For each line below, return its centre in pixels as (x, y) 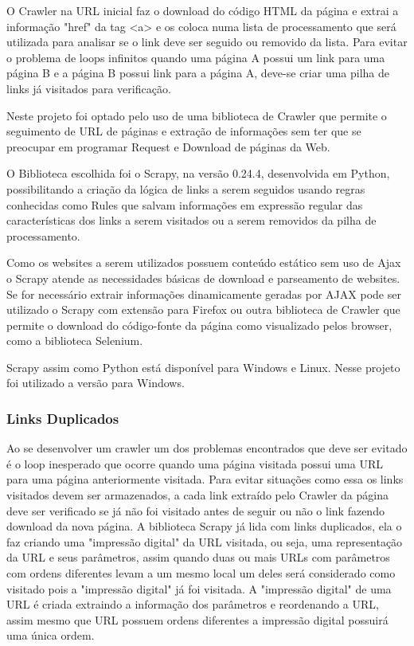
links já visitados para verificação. (89, 88)
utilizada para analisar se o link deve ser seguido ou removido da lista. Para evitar (207, 42)
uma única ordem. (51, 635)
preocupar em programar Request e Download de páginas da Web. (168, 146)
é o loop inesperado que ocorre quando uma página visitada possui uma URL (195, 463)
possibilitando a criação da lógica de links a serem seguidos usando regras (186, 188)
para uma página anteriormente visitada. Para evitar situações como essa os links (205, 479)
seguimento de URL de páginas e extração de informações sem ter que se (184, 131)
